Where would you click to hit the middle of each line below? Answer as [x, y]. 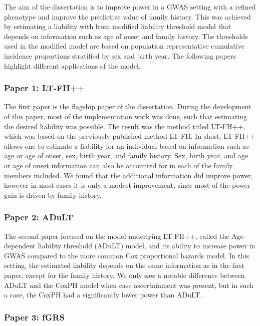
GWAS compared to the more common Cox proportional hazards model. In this [127, 255]
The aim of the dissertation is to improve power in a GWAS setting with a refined [130, 7]
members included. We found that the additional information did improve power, [128, 175]
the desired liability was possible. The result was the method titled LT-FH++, [125, 126]
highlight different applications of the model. [72, 65]
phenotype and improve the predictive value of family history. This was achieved [127, 16]
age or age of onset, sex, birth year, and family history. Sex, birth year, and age [126, 155]
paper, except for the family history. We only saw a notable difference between [124, 275]
